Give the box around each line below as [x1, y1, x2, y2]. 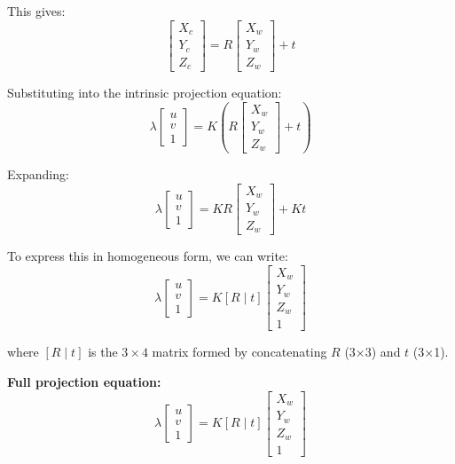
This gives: [7, 2, 66, 20]
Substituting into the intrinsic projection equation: [7, 83, 282, 102]
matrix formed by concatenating [152, 342, 327, 361]
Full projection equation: [7, 372, 161, 390]
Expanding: [7, 165, 69, 184]
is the [88, 342, 118, 361]
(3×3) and [344, 342, 401, 361]
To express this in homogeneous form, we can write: [7, 247, 288, 265]
